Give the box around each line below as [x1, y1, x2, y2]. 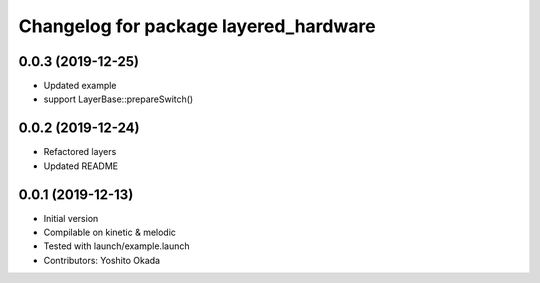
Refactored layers [43, 146, 117, 158]
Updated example [43, 80, 117, 92]
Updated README [43, 160, 119, 172]
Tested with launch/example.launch [43, 240, 190, 252]
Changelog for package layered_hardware [18, 15, 376, 37]
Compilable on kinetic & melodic [43, 226, 177, 239]
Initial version [43, 212, 99, 224]
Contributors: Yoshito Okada [43, 254, 160, 266]
